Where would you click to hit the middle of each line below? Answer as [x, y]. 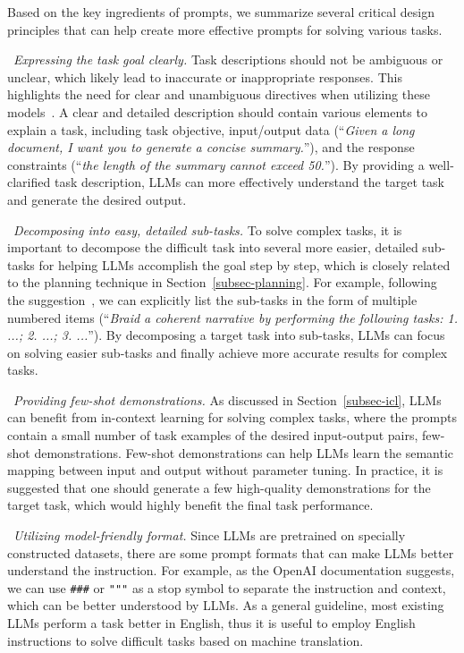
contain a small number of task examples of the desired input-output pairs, [213, 435]
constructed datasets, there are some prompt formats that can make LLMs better [231, 552]
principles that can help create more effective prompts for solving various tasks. [225, 29]
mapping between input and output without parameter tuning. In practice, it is [225, 470]
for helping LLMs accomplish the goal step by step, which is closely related [245, 264]
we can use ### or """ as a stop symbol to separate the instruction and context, [227, 587]
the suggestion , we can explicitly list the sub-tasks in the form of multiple [212, 299]
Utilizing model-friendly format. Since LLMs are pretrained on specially [210, 535]
